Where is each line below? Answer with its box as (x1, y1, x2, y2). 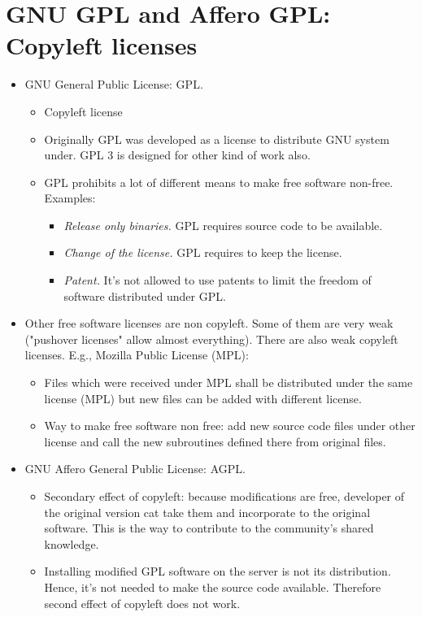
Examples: (44, 189, 96, 206)
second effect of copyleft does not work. (44, 594, 241, 611)
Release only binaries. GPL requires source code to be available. (63, 216, 383, 233)
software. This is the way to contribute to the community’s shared (44, 519, 374, 537)
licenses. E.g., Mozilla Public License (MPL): (24, 346, 249, 363)
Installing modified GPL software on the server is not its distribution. (44, 563, 391, 580)
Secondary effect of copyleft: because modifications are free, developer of (44, 488, 405, 504)
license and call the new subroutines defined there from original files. (44, 432, 386, 450)
